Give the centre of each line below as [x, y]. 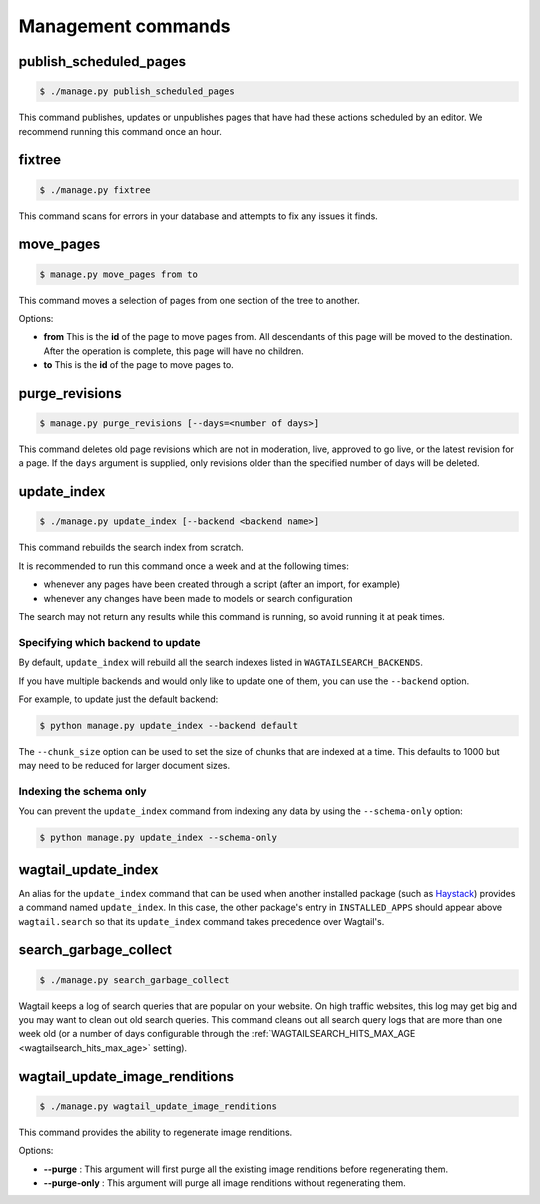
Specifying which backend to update [109, 642]
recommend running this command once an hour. [120, 131]
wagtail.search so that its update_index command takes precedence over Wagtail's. [201, 921]
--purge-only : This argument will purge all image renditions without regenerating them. [225, 1182]
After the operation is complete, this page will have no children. [173, 351]
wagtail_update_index [88, 869]
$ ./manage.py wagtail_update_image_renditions [158, 1106]
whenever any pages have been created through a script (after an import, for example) [222, 584]
